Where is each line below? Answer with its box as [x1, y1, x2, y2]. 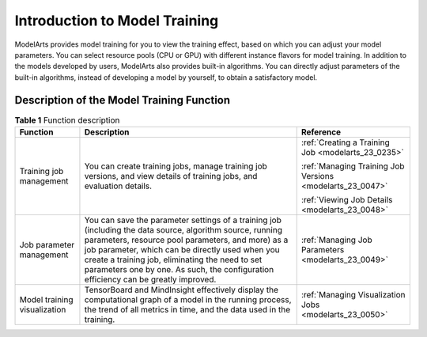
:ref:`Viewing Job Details [300, 195, 393, 205]
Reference [300, 127, 342, 138]
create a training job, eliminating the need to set [84, 254, 263, 265]
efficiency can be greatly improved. [84, 274, 217, 285]
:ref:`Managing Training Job [300, 161, 405, 172]
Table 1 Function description [14, 115, 120, 126]
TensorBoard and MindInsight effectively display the [84, 285, 279, 295]
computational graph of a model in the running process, [84, 294, 292, 305]
